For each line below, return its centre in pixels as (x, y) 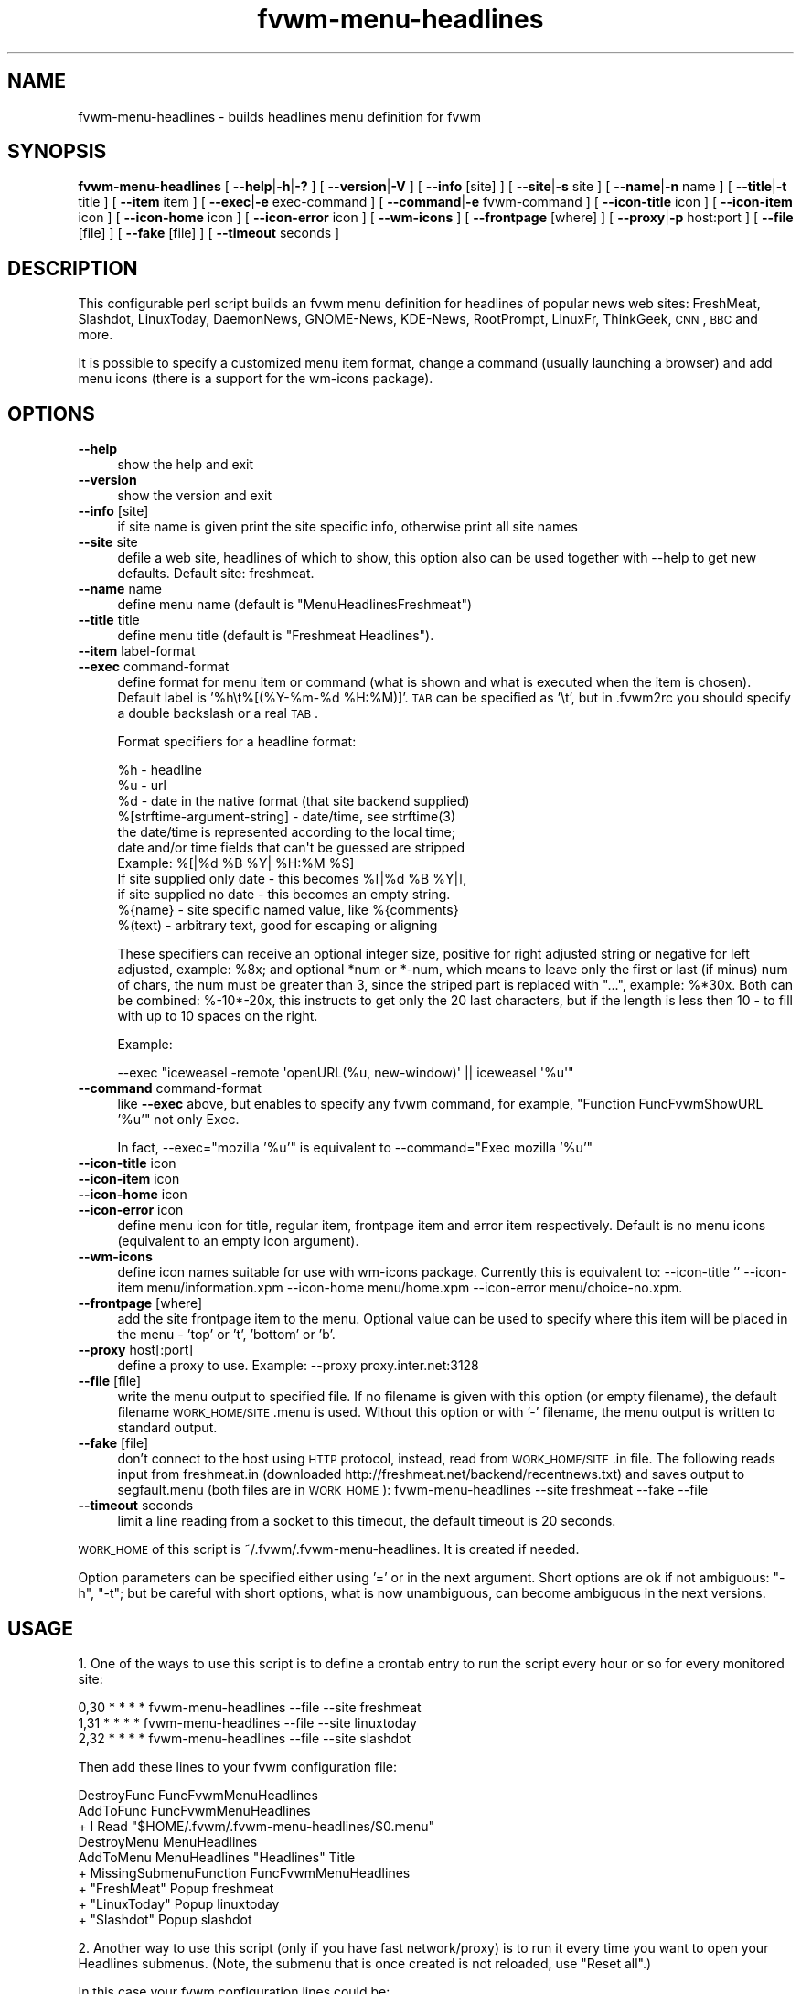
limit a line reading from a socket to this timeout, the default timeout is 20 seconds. (367, 1521)
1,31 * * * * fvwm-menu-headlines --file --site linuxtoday (247, 1722)
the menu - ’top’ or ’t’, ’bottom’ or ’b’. (226, 1335)
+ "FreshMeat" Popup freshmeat (176, 1888)
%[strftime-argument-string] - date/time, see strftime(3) (287, 817)
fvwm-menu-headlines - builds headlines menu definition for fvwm (280, 116)
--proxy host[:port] (136, 1350)
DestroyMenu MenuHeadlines (168, 1841)
